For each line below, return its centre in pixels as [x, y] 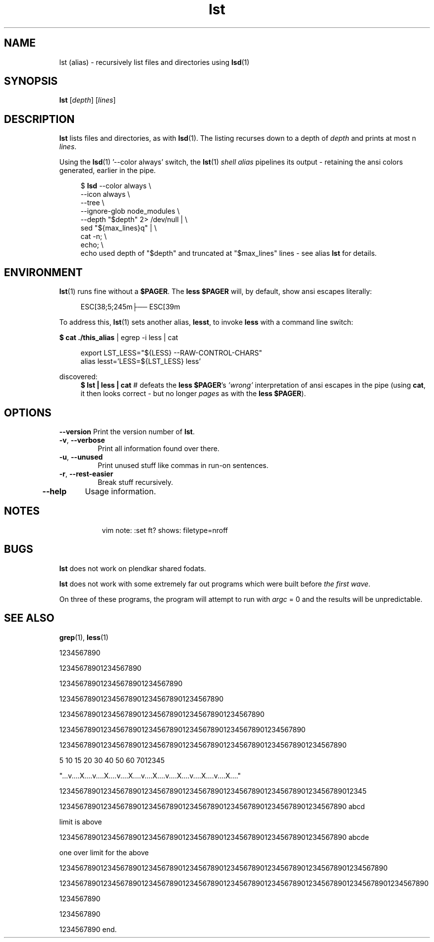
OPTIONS [28, 412]
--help [54, 491]
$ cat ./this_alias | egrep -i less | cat [119, 338]
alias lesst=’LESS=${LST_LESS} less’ [141, 361]
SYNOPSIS [31, 81]
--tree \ [92, 203]
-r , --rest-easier [86, 473]
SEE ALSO [29, 618]
